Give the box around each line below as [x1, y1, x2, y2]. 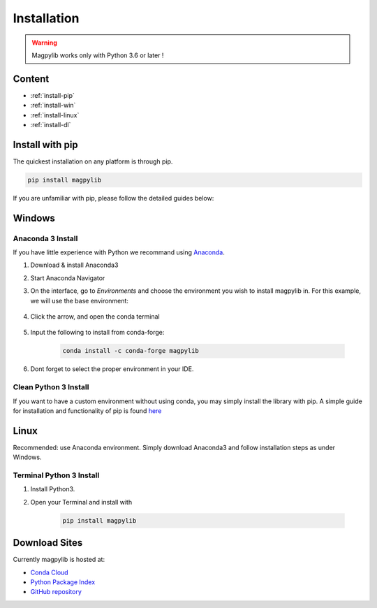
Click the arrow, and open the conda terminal [30, 312, 160, 321]
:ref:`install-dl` [30, 121, 71, 129]
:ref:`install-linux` [30, 110, 80, 119]
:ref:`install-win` [30, 101, 76, 110]
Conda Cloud [30, 568, 69, 577]
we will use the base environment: [30, 296, 129, 305]
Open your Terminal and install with [30, 498, 133, 506]
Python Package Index [30, 577, 96, 586]
